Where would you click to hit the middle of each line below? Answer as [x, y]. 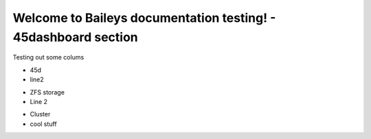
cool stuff [44, 124]
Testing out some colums [48, 58]
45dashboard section [76, 37]
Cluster [40, 114]
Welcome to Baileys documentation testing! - [144, 18]
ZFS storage [47, 92]
